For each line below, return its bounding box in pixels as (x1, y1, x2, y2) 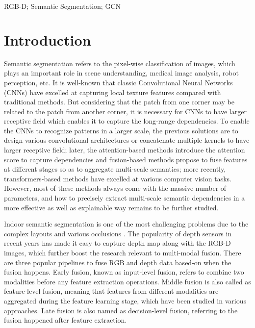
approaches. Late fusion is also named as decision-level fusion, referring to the (4, 305, 238, 315)
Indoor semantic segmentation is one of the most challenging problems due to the (4, 219, 249, 229)
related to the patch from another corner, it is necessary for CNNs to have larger (4, 106, 247, 116)
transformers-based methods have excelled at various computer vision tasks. (4, 173, 231, 183)
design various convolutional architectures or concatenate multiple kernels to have (4, 135, 250, 145)
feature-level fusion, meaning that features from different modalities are (4, 286, 219, 296)
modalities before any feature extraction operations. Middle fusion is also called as (4, 276, 251, 286)
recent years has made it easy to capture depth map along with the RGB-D (4, 238, 231, 248)
